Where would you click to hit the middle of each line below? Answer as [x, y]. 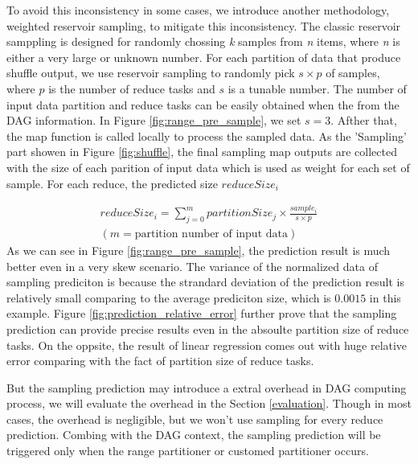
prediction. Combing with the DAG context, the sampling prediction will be [194, 435]
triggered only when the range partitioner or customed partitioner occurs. [188, 451]
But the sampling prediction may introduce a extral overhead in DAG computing [207, 387]
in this [385, 297]
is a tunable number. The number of [317, 88]
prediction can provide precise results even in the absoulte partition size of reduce [208, 328]
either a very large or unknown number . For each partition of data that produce [204, 57]
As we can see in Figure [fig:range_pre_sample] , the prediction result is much [199, 250]
